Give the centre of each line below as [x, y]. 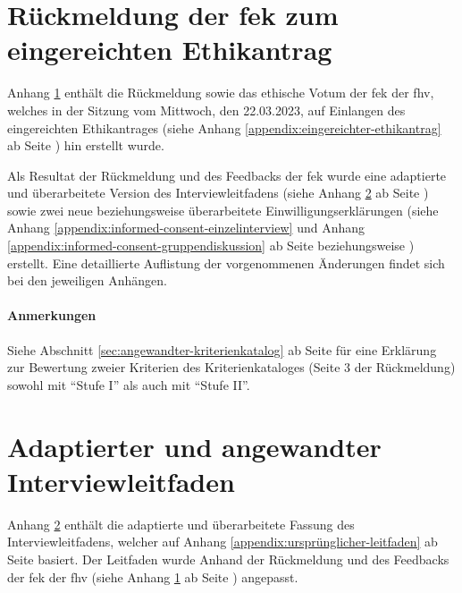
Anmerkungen [52, 315]
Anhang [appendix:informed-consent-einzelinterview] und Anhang [186, 228]
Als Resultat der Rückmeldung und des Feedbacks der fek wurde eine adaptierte [227, 175]
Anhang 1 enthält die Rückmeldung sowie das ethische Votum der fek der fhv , [221, 93]
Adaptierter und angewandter [194, 446]
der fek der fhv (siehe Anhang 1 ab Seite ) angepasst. [153, 576]
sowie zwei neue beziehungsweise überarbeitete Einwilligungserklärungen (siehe [223, 210]
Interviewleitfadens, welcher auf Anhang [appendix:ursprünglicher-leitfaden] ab [223, 542]
